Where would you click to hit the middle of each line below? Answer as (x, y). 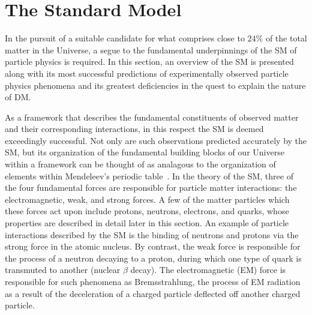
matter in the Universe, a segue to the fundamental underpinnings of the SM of (151, 49)
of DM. (18, 97)
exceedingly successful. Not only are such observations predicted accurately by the (156, 140)
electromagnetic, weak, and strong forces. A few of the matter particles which (147, 199)
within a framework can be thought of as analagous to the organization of (140, 164)
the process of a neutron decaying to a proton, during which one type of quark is (153, 258)
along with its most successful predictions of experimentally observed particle (147, 73)
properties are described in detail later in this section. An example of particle (147, 223)
